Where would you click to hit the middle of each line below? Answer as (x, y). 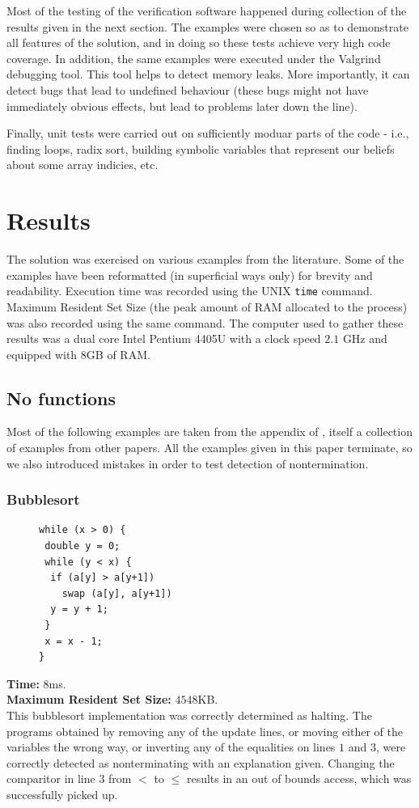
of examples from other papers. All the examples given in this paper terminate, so (209, 448)
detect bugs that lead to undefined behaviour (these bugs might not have (188, 89)
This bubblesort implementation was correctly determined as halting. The (189, 715)
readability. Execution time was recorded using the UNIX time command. (190, 291)
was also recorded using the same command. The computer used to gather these (205, 322)
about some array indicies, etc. (83, 165)
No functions (61, 398)
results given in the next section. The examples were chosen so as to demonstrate (207, 26)
